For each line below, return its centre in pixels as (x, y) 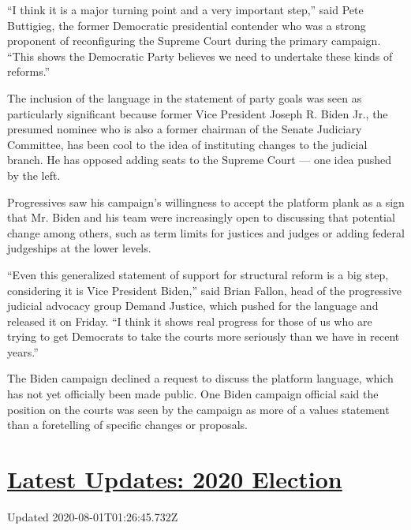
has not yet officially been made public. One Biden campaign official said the (193, 394)
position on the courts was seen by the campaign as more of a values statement (198, 409)
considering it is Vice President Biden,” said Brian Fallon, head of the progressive (204, 290)
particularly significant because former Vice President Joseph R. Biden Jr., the (198, 113)
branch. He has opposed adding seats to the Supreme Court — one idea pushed (200, 160)
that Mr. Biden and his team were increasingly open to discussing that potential (201, 217)
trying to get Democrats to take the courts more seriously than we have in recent (204, 336)
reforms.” (29, 71)
